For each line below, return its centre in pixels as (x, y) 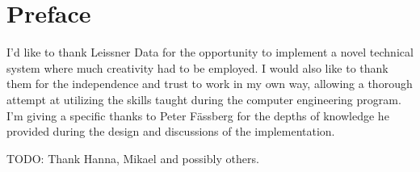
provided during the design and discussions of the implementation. (171, 131)
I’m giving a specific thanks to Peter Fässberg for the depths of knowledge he (198, 115)
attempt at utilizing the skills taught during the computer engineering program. (204, 99)
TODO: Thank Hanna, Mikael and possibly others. (133, 158)
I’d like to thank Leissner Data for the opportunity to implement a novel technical (210, 52)
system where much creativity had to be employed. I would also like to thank (197, 67)
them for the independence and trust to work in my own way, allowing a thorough (210, 84)
